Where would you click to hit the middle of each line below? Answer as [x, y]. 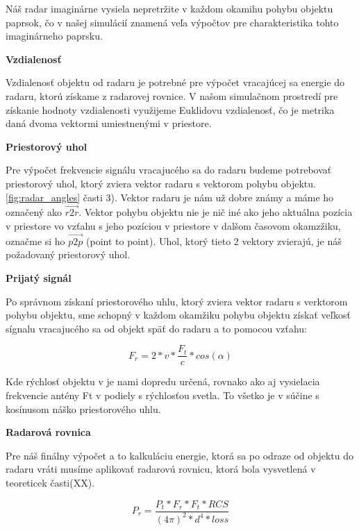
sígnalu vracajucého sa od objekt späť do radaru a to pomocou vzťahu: [156, 328]
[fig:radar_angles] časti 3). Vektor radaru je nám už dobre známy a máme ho [170, 197]
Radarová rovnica [48, 432]
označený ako [34, 212]
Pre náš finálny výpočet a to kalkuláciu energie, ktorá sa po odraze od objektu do [180, 455]
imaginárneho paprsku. [54, 36]
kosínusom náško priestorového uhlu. [83, 408]
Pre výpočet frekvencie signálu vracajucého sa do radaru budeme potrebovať [169, 170]
